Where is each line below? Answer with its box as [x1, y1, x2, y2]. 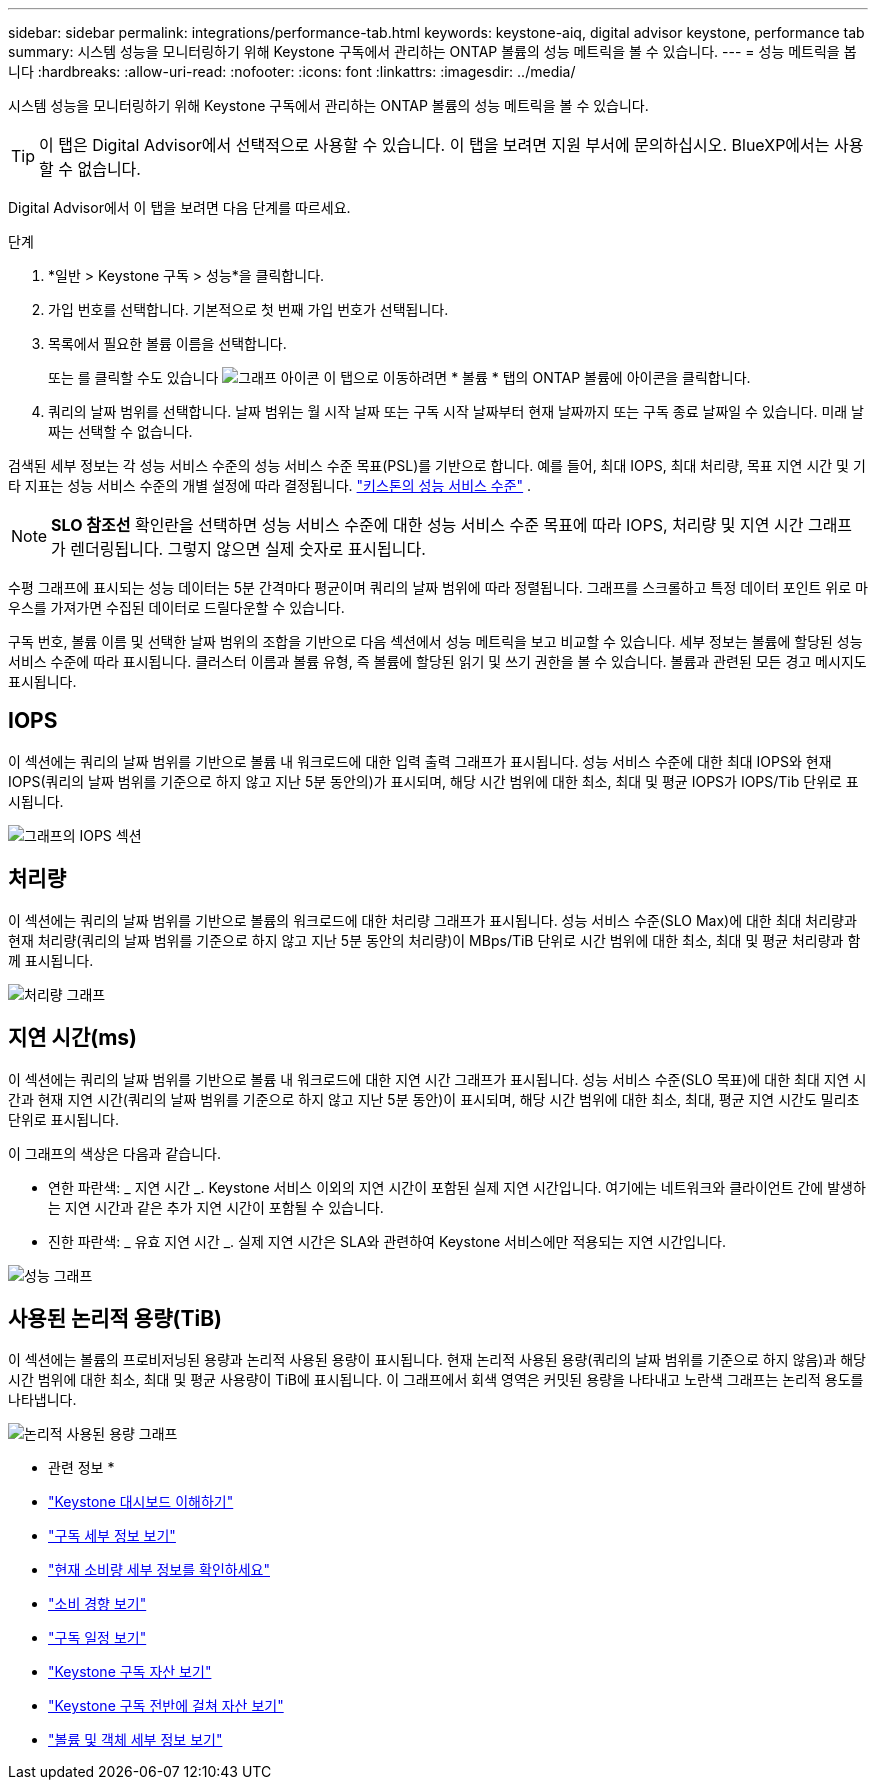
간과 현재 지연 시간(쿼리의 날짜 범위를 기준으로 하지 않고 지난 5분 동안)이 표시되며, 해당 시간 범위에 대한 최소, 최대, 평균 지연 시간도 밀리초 [8, 1090, 860, 1108]
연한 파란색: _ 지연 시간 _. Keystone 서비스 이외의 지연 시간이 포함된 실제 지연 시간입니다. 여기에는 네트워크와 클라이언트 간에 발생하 [48, 1178, 866, 1196]
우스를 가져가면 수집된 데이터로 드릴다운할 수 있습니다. [8, 599, 345, 616]
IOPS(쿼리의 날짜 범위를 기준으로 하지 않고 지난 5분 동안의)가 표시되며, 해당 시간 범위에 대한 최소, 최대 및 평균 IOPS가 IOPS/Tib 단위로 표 [8, 772, 859, 790]
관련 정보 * [48, 1459, 115, 1477]
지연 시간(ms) [8, 1025, 138, 1051]
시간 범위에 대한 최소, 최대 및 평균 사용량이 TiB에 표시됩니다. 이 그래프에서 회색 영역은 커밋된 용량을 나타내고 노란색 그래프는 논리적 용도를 [8, 1371, 864, 1389]
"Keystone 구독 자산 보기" [48, 1663, 212, 1681]
